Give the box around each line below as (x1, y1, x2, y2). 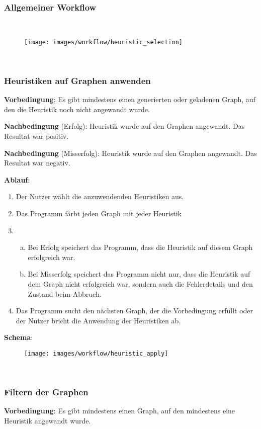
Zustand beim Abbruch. (28, 288, 102, 299)
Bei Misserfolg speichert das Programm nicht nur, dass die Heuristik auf (28, 269, 250, 279)
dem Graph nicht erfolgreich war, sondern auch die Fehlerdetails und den (28, 279, 253, 289)
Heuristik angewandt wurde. (4, 415, 91, 426)
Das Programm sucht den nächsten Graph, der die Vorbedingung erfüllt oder (16, 305, 253, 316)
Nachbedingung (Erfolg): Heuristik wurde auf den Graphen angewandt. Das (4, 121, 245, 131)
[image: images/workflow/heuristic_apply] (24, 350, 168, 357)
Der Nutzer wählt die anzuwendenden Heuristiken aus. (16, 191, 184, 202)
